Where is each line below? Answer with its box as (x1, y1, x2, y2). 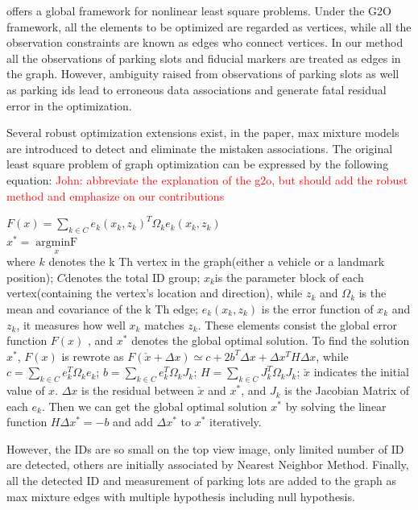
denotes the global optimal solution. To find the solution (131, 332, 410, 349)
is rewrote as (61, 347, 124, 364)
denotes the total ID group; (64, 268, 201, 285)
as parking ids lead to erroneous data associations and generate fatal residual (6, 81, 387, 97)
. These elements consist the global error (197, 316, 397, 333)
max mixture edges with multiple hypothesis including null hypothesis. (6, 487, 355, 504)
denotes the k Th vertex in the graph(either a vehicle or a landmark (48, 253, 385, 270)
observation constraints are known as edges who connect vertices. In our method (6, 34, 404, 51)
